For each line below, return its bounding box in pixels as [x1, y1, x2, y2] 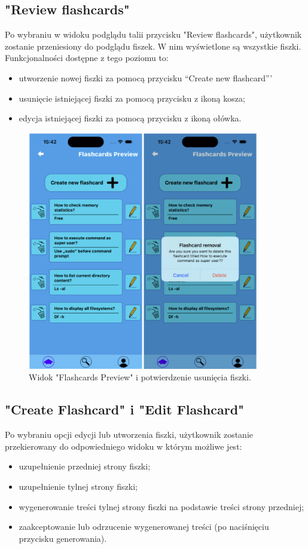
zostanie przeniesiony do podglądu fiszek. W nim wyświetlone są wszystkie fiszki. [5, 39, 301, 52]
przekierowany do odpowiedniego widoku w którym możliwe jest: [5, 440, 242, 452]
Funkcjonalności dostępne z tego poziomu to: [5, 51, 169, 64]
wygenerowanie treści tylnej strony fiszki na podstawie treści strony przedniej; [19, 500, 304, 513]
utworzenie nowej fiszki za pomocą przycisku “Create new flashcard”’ [19, 71, 273, 84]
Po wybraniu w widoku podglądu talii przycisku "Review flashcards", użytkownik [5, 28, 302, 41]
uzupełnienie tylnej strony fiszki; [19, 480, 138, 493]
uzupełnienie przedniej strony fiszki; [19, 460, 151, 472]
